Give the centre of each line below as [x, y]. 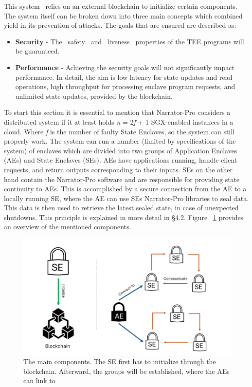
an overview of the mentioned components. [68, 227]
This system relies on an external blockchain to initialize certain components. [121, 6]
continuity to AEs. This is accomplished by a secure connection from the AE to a [125, 189]
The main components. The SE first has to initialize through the [120, 361]
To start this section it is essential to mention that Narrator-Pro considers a [117, 112]
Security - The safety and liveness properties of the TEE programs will [130, 41]
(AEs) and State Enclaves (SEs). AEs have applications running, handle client [121, 160]
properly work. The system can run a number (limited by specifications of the [120, 141]
